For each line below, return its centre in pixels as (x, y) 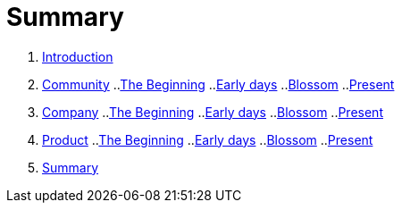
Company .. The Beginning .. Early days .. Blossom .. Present (213, 112)
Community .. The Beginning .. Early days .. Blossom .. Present (218, 84)
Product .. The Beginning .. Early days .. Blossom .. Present (208, 139)
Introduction (78, 56)
